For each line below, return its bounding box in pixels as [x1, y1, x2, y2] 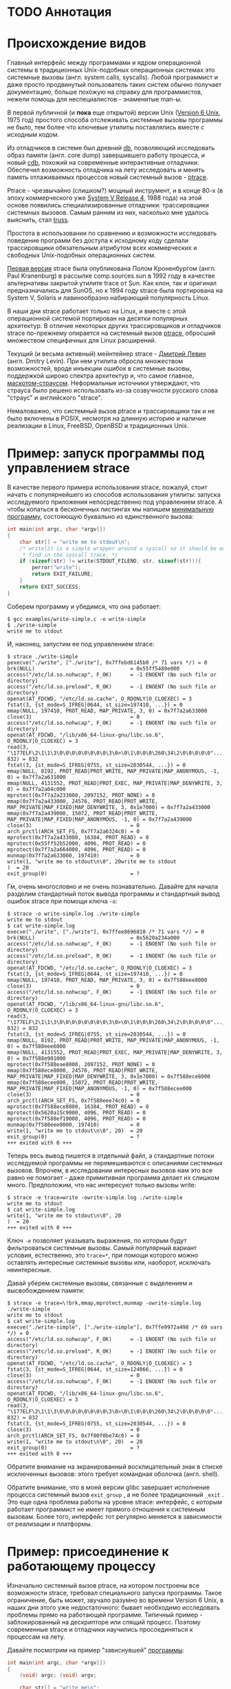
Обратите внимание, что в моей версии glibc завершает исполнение [7, 1483, 210, 1491]
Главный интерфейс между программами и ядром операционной [7, 59, 201, 67]
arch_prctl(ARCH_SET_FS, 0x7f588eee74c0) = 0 [7, 1097, 140, 1104]
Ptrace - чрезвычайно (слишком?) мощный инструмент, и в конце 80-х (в [7, 187, 223, 195]
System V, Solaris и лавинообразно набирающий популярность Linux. [7, 294, 210, 302]
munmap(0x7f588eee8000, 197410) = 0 [7, 1121, 140, 1128]
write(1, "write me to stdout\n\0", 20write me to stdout [7, 858, 177, 865]
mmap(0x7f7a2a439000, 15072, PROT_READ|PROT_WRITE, [7, 810, 158, 817]
